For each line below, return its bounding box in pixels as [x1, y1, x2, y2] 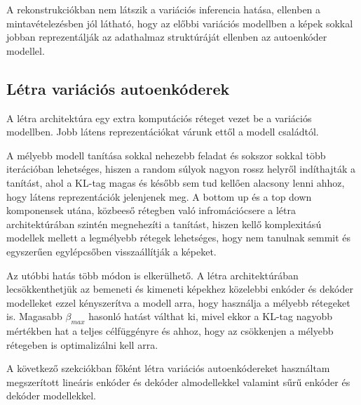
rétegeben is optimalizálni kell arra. [6, 337, 158, 352]
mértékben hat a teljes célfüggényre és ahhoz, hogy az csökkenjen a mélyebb [6, 324, 334, 338]
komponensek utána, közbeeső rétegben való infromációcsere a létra [6, 203, 296, 218]
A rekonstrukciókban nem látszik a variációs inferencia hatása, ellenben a [6, 2, 321, 16]
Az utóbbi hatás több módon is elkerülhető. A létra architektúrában [6, 267, 299, 282]
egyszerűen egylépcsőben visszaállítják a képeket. [6, 244, 217, 258]
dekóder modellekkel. [6, 388, 96, 403]
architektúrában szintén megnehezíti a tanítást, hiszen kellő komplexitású [6, 216, 322, 231]
